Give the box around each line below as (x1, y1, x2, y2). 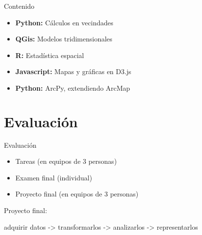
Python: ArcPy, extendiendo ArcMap (15, 82, 130, 93)
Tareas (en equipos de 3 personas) (15, 156, 117, 166)
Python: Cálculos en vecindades (15, 17, 113, 27)
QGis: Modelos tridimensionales (15, 34, 112, 44)
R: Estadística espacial (15, 50, 84, 60)
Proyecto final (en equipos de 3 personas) (15, 189, 139, 199)
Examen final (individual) (15, 172, 92, 182)
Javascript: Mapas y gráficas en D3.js (15, 66, 131, 77)
